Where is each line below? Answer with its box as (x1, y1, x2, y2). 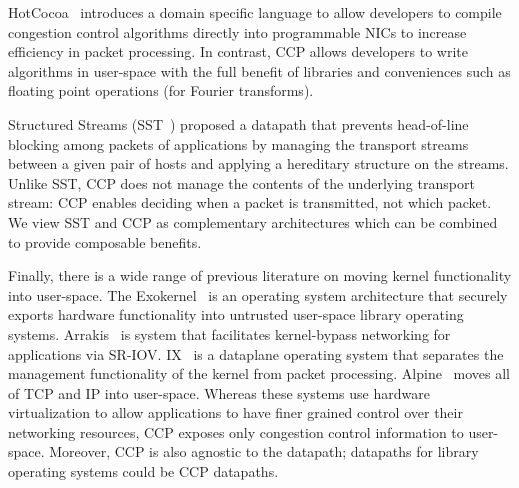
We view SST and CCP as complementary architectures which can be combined (8, 211, 498, 232)
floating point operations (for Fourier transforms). (8, 80, 314, 101)
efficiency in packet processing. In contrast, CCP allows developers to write (8, 41, 468, 62)
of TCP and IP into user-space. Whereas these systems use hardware (8, 382, 430, 403)
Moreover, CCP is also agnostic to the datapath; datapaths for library (49, 441, 479, 462)
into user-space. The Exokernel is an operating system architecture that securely (8, 284, 508, 305)
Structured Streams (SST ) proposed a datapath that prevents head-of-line (8, 113, 469, 134)
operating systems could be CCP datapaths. (8, 461, 279, 482)
